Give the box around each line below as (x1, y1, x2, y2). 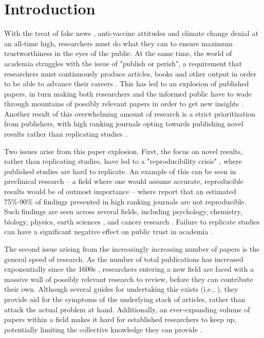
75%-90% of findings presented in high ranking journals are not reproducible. (4, 196, 247, 206)
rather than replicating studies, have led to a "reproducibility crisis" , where (4, 156, 242, 166)
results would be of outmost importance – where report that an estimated (4, 186, 236, 197)
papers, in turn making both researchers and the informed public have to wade (4, 88, 252, 99)
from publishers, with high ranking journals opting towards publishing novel (4, 118, 243, 129)
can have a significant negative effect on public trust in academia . (4, 226, 213, 237)
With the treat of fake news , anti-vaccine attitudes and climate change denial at (4, 28, 258, 39)
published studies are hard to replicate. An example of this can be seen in (4, 165, 236, 176)
